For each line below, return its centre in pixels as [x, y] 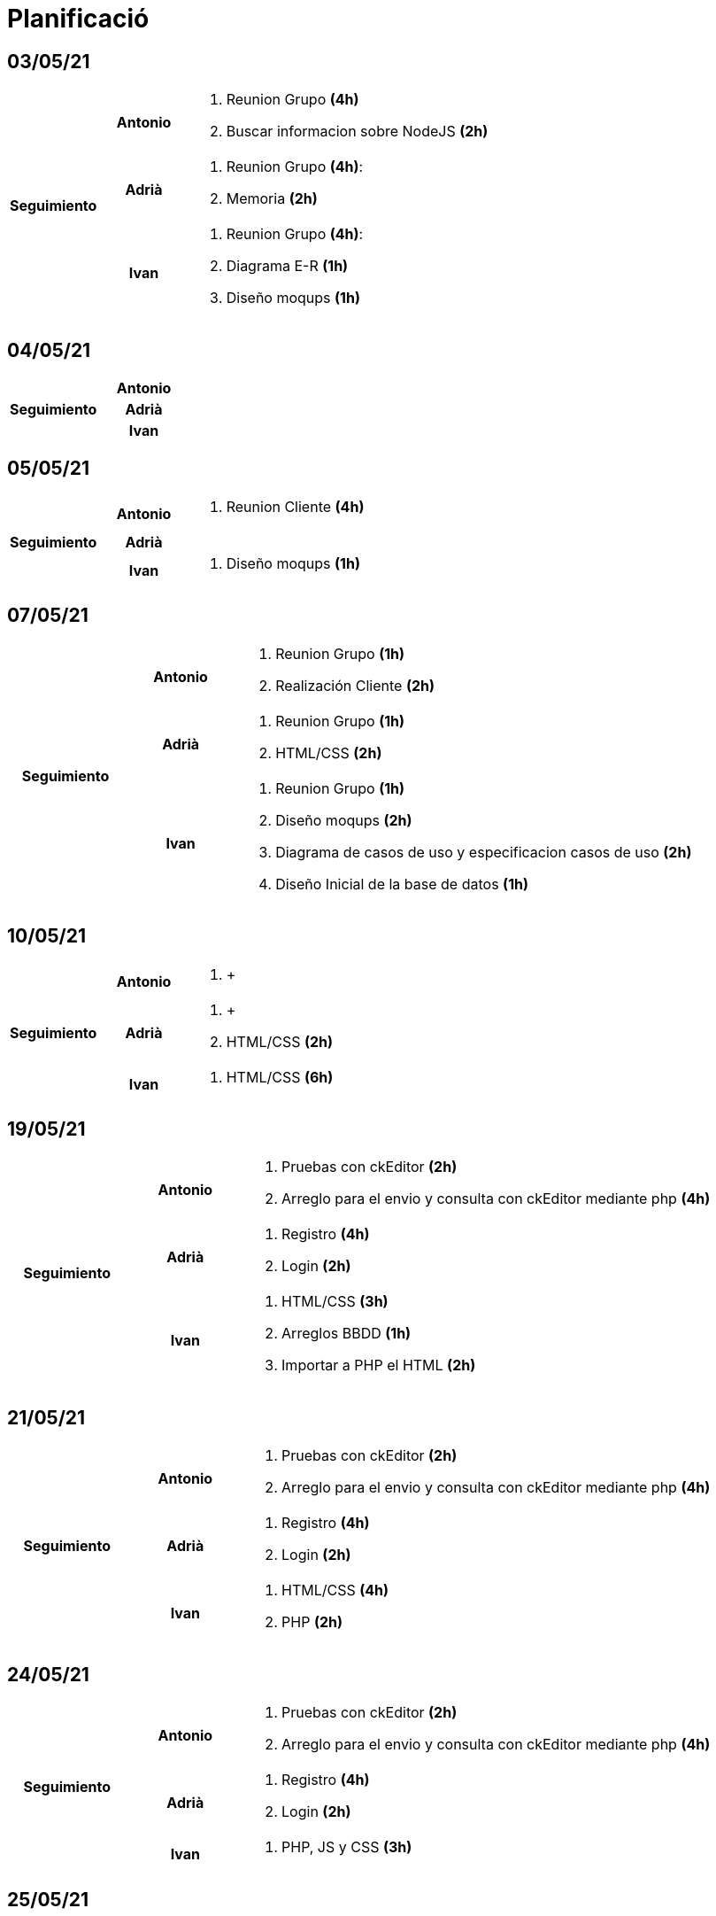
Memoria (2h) [272, 199]
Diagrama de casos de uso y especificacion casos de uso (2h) [484, 852]
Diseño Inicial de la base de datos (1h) [402, 884]
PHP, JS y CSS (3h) [347, 1847]
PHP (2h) [312, 1622]
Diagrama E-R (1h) [287, 266]
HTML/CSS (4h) [335, 1590]
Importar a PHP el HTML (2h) [379, 1365]
